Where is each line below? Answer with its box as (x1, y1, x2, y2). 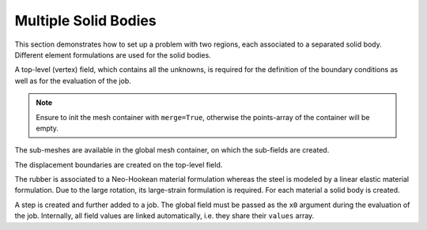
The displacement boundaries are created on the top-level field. (14, 160, 223, 169)
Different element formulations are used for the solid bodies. (14, 50, 211, 59)
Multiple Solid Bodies (14, 12, 157, 29)
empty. (36, 123, 59, 133)
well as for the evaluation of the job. (14, 76, 132, 85)
